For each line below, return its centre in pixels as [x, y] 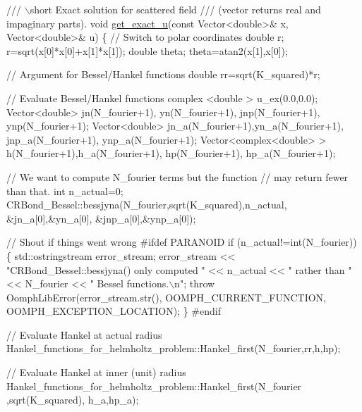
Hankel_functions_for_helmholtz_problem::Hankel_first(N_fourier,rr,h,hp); [174, 348]
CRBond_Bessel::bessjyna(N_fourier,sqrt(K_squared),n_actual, [147, 205]
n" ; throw [195, 283]
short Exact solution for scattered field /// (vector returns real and [175, 9]
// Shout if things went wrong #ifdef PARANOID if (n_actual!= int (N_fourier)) [182, 242]
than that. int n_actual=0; [65, 191]
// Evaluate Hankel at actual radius [84, 334]
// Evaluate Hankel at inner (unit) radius [96, 372]
